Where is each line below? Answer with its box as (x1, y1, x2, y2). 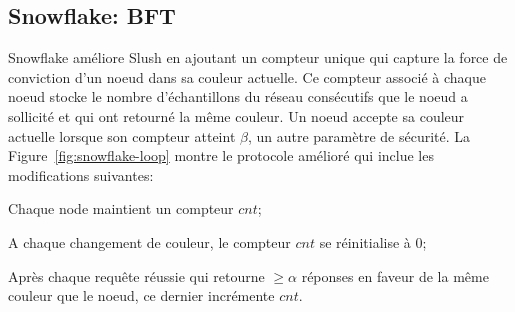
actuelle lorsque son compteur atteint (8, 125, 236, 146)
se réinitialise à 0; (319, 231, 427, 252)
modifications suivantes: (8, 164, 154, 185)
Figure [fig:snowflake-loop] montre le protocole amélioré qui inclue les (8, 145, 434, 166)
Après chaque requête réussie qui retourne (8, 265, 265, 286)
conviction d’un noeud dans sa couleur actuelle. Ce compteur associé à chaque (8, 66, 486, 87)
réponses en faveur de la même (301, 265, 489, 286)
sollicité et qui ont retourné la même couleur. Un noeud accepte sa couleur (8, 105, 465, 126)
